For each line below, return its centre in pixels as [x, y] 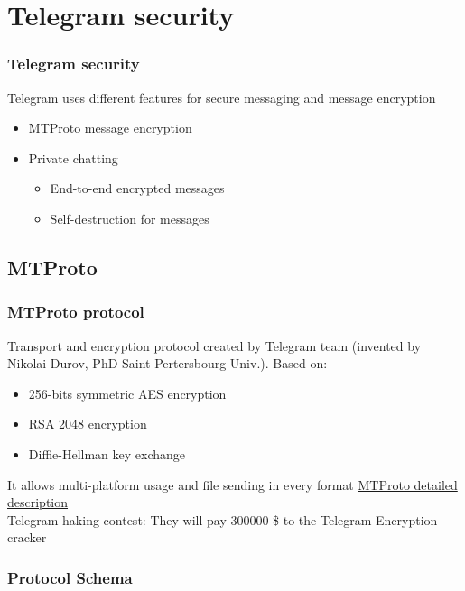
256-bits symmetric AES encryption [127, 393]
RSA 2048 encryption [88, 424]
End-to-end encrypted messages [137, 188]
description [38, 502]
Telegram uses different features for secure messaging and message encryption [222, 97]
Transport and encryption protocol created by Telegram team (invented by [214, 345]
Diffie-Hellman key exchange [107, 453]
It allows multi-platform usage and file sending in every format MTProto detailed [232, 484]
